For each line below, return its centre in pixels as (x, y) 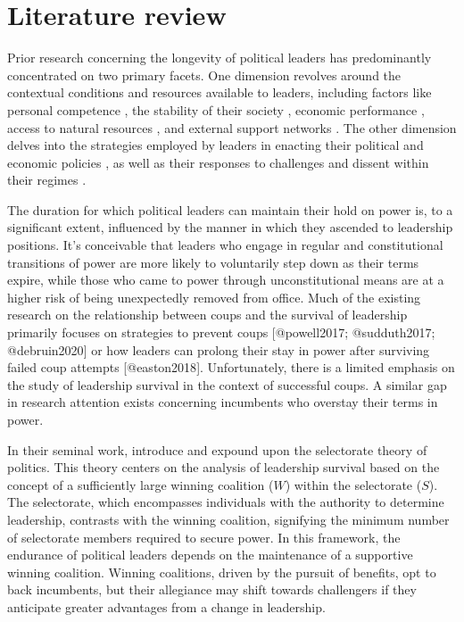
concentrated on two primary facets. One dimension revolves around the (204, 75)
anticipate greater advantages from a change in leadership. (166, 606)
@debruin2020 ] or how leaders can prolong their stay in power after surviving (219, 349)
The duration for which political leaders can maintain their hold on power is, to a (230, 209)
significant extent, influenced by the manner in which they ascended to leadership (230, 227)
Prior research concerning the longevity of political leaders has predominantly (220, 58)
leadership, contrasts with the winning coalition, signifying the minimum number (228, 519)
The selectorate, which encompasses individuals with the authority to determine (226, 502)
